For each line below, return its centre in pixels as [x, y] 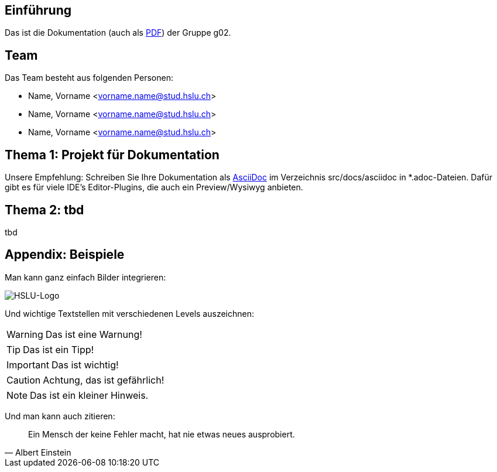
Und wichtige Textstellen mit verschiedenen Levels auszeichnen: [129, 313]
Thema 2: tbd [44, 210]
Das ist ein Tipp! [59, 349]
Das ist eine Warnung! [94, 334]
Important [28, 365]
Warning [25, 334]
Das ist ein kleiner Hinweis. [89, 395]
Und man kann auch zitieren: [60, 416]
